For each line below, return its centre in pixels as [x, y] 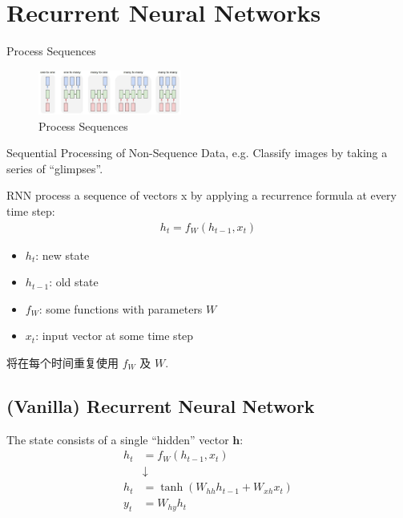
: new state [62, 255]
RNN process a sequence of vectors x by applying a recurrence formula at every [201, 195]
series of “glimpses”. [55, 168]
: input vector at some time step [115, 336]
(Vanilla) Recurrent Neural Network [161, 405]
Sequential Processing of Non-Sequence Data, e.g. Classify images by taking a [197, 153]
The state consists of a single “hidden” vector [118, 439]
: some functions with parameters [121, 308]
